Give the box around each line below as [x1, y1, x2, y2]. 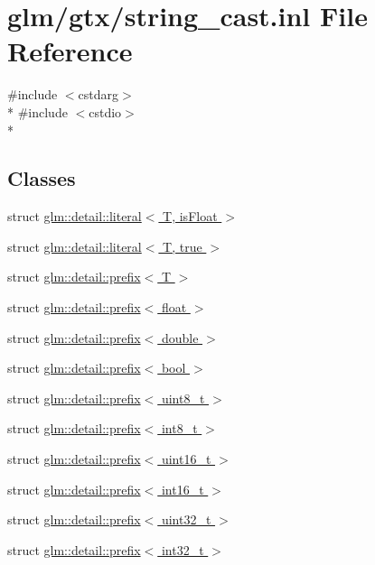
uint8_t [161, 388, 205, 407]
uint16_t [161, 449, 211, 468]
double [161, 328, 199, 347]
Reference [7, 32, 133, 69]
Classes [7, 164, 76, 192]
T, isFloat [163, 207, 218, 226]
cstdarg [78, 85, 119, 104]
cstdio [89, 102, 122, 121]
